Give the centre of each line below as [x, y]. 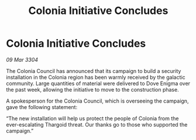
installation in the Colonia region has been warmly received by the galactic [96, 77]
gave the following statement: [42, 107]
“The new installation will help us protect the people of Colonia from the [92, 118]
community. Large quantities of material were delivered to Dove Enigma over [98, 83]
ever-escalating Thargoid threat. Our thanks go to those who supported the [97, 124]
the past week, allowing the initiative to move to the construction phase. [93, 89]
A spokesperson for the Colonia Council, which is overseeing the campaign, [97, 101]
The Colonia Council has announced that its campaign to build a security [94, 71]
